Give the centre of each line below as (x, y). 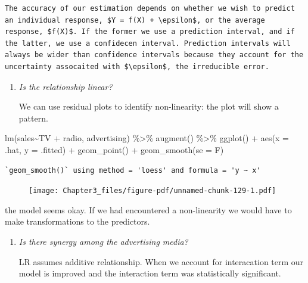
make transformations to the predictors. (77, 221)
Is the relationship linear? (66, 86)
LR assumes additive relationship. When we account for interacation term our (161, 261)
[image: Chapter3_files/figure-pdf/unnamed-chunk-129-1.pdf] (153, 191)
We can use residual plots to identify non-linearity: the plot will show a (149, 106)
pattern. (33, 118)
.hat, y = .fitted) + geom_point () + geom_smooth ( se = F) (114, 149)
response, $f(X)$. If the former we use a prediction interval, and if (150, 32)
